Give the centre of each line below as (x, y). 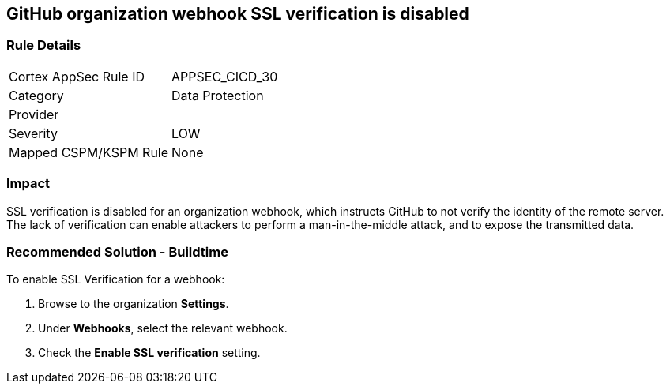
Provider (34, 114)
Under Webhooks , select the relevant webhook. (163, 328)
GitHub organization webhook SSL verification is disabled (238, 14)
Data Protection (218, 95)
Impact (28, 184)
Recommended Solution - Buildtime (117, 251)
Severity (33, 133)
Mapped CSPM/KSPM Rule (89, 152)
